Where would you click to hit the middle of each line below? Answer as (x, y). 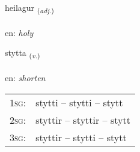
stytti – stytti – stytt (79, 102)
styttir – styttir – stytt (83, 120)
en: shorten (25, 78)
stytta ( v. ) (23, 53)
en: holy (19, 32)
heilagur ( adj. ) (29, 8)
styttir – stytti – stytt (81, 137)
